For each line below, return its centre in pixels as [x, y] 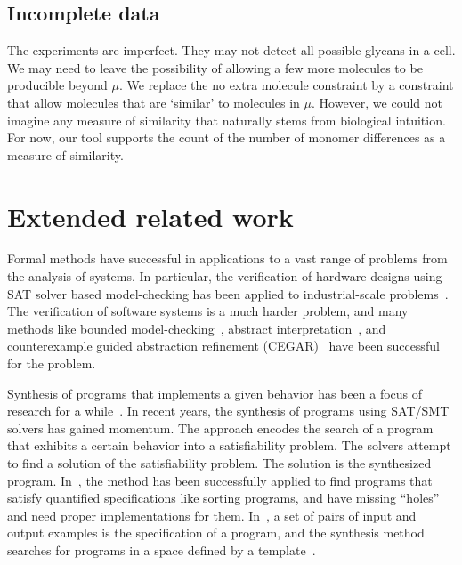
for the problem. [52, 363]
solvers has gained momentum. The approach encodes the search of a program [220, 428]
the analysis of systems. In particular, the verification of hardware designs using [225, 276]
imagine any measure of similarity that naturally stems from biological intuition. [227, 120]
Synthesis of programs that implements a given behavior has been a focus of [215, 393]
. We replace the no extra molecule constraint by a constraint [286, 85]
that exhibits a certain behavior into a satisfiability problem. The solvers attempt [229, 445]
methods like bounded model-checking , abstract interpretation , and [197, 328]
